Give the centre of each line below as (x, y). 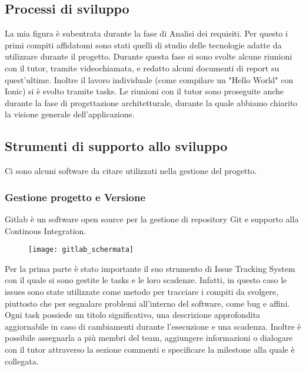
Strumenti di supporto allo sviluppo (116, 146)
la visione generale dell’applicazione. (70, 114)
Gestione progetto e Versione (75, 197)
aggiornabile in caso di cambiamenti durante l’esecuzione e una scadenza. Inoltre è (153, 326)
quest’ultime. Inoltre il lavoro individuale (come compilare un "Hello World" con (149, 79)
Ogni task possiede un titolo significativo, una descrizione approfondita (133, 315)
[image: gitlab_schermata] (81, 250)
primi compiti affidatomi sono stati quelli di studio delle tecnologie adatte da (143, 45)
